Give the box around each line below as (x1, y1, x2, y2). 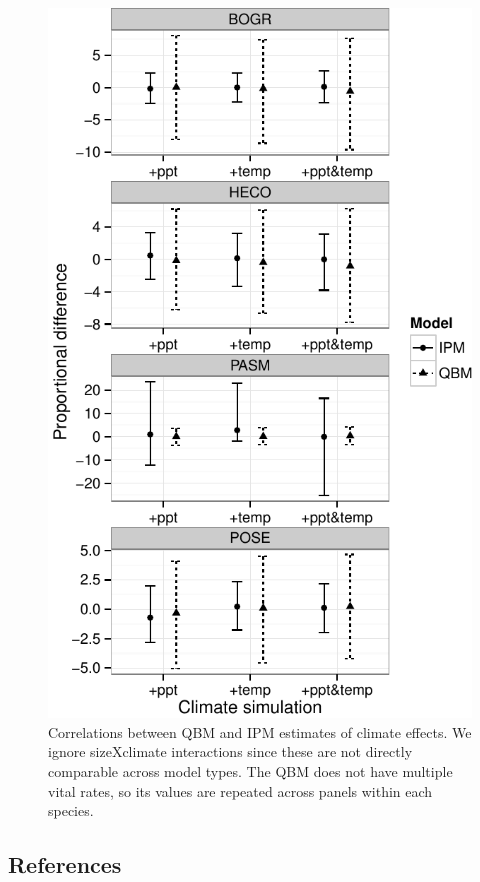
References (8, 849, 122, 880)
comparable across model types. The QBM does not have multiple (48, 760, 453, 781)
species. (48, 800, 94, 821)
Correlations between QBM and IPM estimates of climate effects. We (48, 721, 472, 742)
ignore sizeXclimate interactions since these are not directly (48, 741, 413, 762)
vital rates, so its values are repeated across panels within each (48, 780, 433, 801)
